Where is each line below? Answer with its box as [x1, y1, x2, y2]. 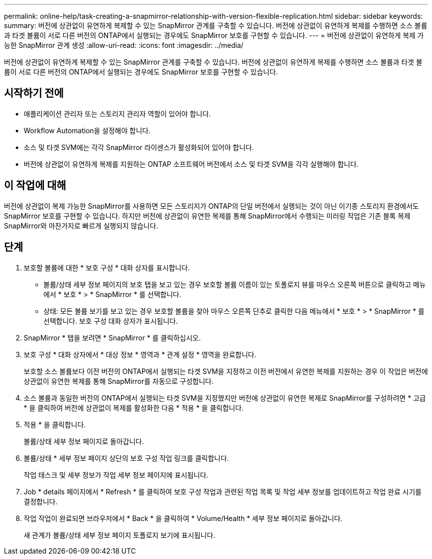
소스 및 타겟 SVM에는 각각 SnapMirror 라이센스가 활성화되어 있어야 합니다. [24, 143, 254, 151]
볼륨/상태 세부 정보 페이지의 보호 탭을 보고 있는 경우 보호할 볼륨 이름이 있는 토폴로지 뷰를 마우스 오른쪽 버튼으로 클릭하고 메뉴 [43, 280, 426, 289]
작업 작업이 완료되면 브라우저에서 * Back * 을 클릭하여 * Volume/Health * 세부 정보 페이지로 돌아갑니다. [24, 514, 343, 522]
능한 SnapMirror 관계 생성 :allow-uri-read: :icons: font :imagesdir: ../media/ [4, 41, 244, 49]
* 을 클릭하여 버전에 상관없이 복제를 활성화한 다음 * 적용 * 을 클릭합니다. [24, 403, 244, 412]
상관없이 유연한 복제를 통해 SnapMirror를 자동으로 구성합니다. [24, 376, 214, 385]
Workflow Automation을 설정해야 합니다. [24, 126, 151, 135]
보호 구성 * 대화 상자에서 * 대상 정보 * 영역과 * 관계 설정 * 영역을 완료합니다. [24, 350, 256, 359]
